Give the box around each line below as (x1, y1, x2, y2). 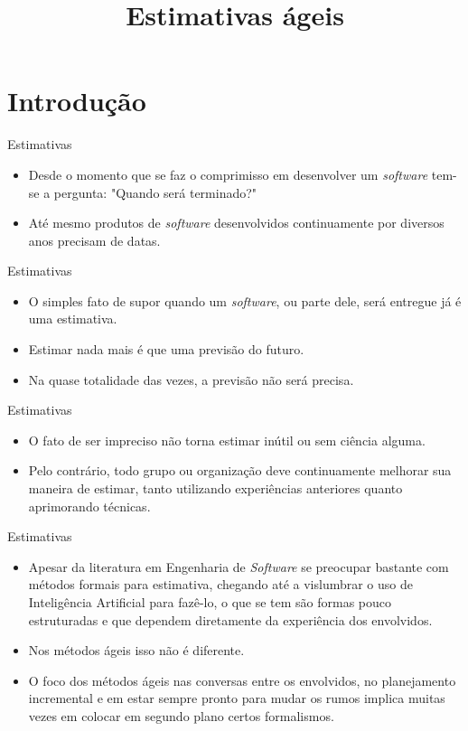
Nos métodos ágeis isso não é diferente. (28, 641, 245, 660)
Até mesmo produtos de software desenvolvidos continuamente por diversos (28, 213, 445, 232)
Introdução (7, 82, 146, 119)
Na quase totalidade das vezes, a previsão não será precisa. (28, 370, 354, 389)
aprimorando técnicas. (28, 496, 151, 515)
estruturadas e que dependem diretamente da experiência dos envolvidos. (28, 610, 433, 629)
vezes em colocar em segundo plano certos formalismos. (28, 706, 334, 725)
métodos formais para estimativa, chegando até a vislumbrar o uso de (28, 575, 413, 594)
